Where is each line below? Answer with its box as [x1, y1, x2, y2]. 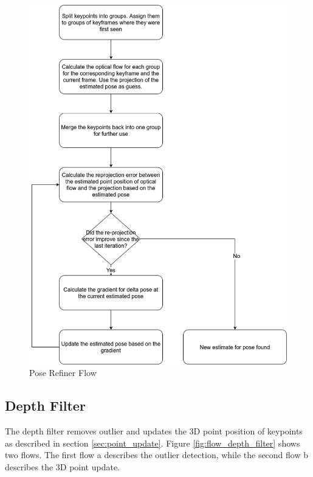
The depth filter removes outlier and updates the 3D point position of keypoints [5, 425, 303, 437]
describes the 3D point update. [5, 460, 120, 473]
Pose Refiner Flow [29, 366, 97, 379]
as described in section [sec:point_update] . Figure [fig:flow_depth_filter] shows [5, 436, 300, 449]
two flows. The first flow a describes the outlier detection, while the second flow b [5, 448, 308, 461]
